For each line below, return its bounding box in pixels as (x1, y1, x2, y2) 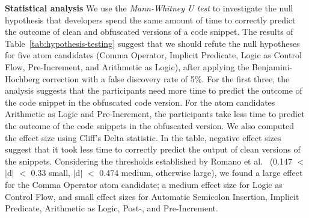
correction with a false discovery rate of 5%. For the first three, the (42, 72, 290, 85)
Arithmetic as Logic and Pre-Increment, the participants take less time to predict (5, 107, 305, 120)
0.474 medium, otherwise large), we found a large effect (99, 166, 303, 179)
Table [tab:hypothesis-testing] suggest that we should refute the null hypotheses (5, 37, 300, 49)
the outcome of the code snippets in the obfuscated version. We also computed (5, 119, 295, 132)
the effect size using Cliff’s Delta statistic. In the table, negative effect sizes (5, 131, 281, 144)
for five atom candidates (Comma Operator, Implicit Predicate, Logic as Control (5, 49, 302, 61)
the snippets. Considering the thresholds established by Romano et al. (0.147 (5, 154, 292, 167)
